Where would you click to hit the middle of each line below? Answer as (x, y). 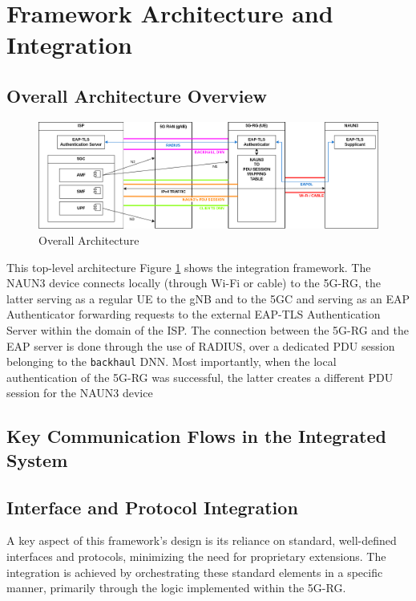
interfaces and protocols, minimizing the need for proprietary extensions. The (196, 556)
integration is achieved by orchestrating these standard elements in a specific (195, 572)
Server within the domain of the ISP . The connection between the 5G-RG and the (208, 330)
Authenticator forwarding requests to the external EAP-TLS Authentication (194, 314)
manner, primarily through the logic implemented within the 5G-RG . (176, 588)
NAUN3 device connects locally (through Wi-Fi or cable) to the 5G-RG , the (194, 283)
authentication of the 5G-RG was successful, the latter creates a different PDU (200, 377)
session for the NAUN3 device (80, 393)
